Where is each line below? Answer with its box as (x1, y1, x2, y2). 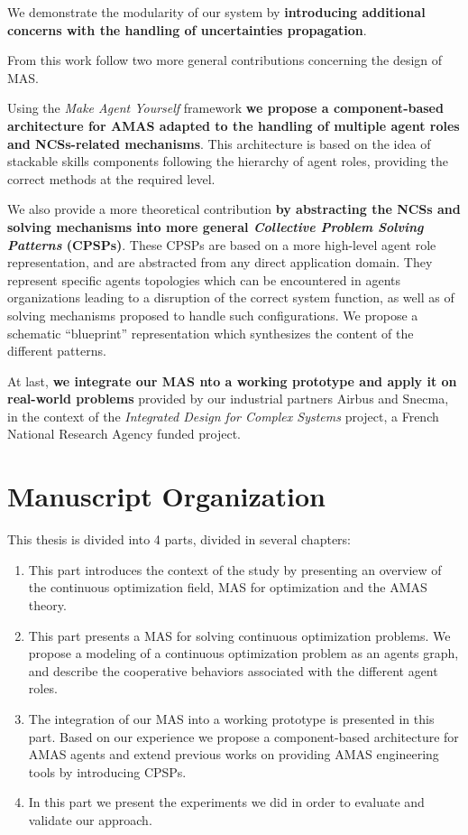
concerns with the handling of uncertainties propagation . (7, 20, 367, 39)
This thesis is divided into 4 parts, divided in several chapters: (7, 530, 351, 549)
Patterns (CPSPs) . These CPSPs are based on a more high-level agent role (7, 235, 436, 254)
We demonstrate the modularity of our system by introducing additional (7, 3, 426, 21)
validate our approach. (28, 810, 152, 829)
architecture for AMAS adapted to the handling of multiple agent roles (7, 116, 460, 135)
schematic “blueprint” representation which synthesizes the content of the (7, 323, 414, 342)
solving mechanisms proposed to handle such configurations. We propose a (7, 305, 418, 324)
